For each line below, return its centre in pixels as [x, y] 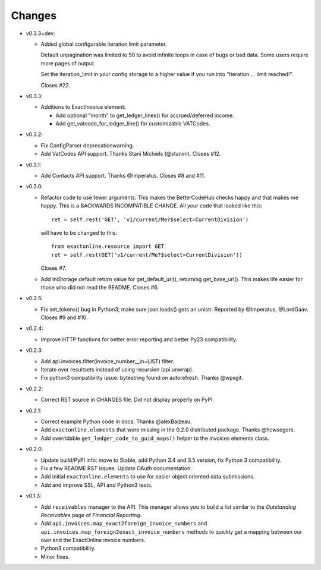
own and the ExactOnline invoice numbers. [93, 540]
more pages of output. [68, 63]
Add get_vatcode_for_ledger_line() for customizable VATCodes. [133, 124]
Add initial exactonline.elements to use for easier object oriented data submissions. [148, 477]
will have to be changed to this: [79, 232]
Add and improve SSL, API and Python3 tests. [97, 485]
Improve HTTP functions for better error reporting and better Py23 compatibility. [139, 339]
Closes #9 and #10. [64, 317]
